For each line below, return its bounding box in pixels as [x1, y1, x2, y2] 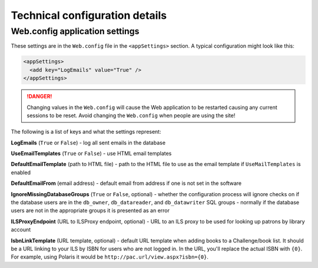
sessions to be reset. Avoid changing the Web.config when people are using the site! [26, 112, 236, 119]
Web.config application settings [11, 26, 140, 37]
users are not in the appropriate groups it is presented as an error [11, 207, 170, 214]
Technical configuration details [11, 9, 167, 22]
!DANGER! [26, 93, 52, 100]
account [11, 226, 31, 233]
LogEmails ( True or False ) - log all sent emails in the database [11, 139, 166, 146]
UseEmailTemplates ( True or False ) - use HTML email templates [11, 150, 172, 157]
